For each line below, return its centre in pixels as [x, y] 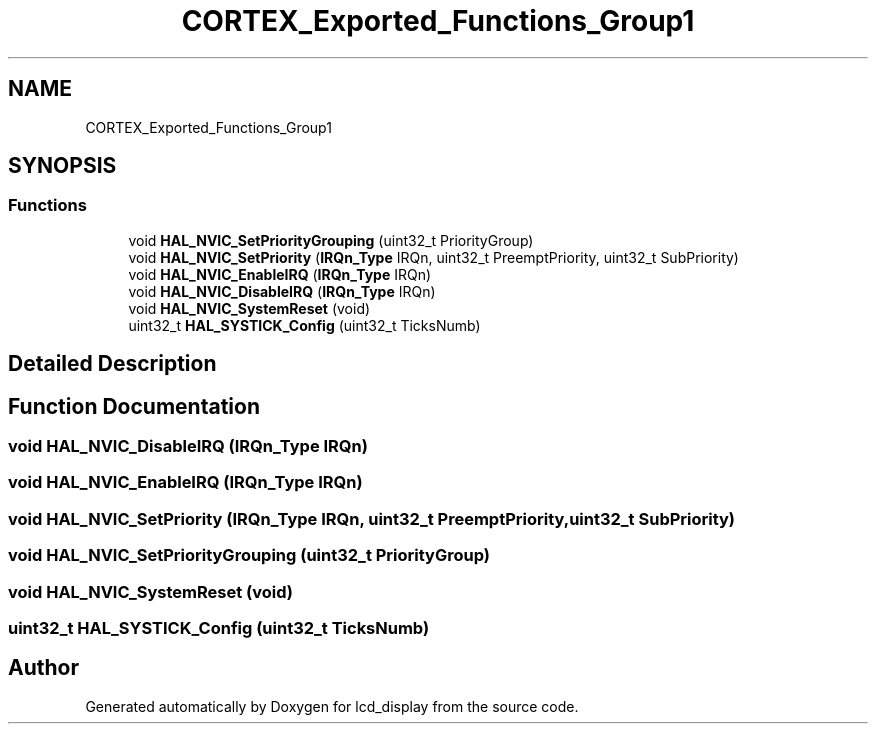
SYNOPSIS [62, 166]
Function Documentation [134, 406]
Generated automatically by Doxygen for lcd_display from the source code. [332, 706]
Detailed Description [112, 364]
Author [43, 668]
